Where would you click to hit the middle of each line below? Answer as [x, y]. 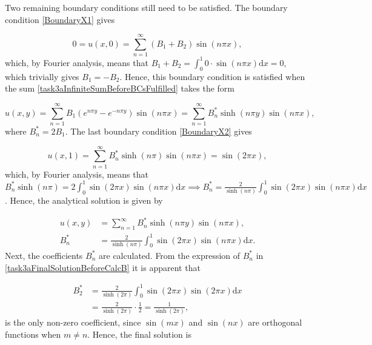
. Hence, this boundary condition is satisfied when [212, 76]
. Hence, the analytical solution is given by [84, 200]
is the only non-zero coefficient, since [73, 322]
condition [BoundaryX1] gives [60, 19]
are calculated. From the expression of [170, 255]
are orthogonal [275, 322]
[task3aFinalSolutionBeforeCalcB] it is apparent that [103, 267]
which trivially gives [42, 76]
